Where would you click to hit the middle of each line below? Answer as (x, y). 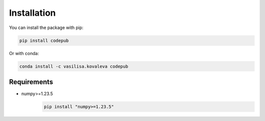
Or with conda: (24, 53)
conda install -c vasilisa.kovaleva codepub (74, 66)
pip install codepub (44, 40)
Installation (32, 13)
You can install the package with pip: (46, 28)
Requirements (31, 82)
